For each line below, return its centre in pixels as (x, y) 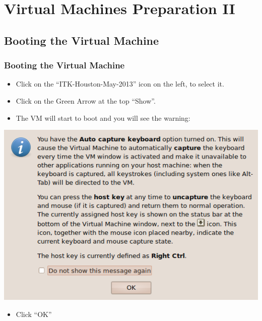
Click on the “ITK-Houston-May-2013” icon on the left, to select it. (120, 84)
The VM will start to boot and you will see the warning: (103, 117)
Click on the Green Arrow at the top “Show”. (86, 100)
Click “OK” (34, 314)
